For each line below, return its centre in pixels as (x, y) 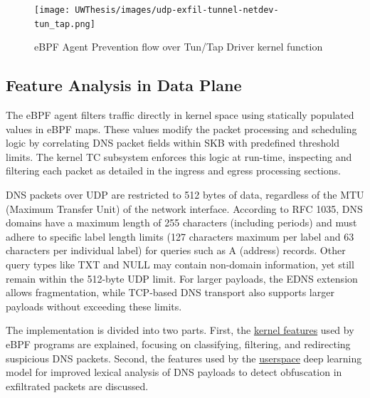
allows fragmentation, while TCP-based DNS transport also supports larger (170, 292)
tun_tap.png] (65, 24)
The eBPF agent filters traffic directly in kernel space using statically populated (180, 115)
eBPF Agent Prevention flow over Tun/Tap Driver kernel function (179, 47)
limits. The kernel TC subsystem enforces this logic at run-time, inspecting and (179, 156)
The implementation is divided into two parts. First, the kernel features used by (180, 330)
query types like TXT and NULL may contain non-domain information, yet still (180, 265)
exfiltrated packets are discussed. (77, 386)
